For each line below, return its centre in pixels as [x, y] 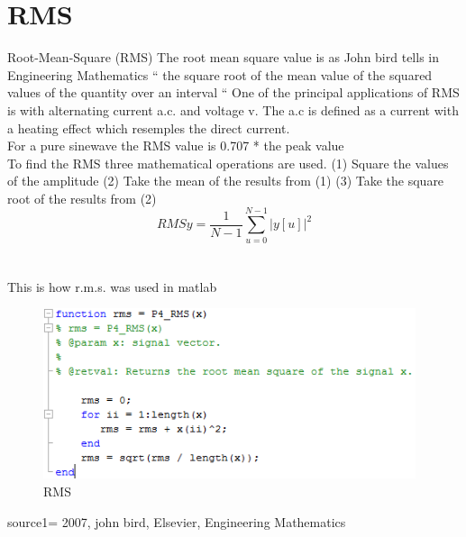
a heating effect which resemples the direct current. [149, 127]
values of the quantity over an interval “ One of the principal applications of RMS [233, 92]
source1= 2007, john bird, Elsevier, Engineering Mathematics [177, 521]
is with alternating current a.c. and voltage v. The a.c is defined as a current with [233, 109]
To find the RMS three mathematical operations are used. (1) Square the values [228, 163]
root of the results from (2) [82, 198]
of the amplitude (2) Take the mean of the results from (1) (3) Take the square [226, 181]
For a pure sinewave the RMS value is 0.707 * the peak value [176, 146]
